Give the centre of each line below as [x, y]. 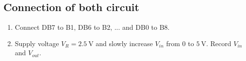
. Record [219, 43]
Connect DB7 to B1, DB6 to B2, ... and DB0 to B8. [92, 27]
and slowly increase [124, 43]
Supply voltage [37, 43]
